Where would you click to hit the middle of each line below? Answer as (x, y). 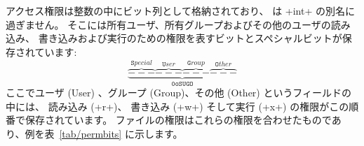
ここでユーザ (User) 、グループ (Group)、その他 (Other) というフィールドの (178, 93)
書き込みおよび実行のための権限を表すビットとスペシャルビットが (190, 38)
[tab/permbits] (90, 134)
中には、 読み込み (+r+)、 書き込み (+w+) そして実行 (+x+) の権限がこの (177, 106)
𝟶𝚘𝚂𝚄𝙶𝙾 (182, 83)
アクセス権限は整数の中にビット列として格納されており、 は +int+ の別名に (180, 10)
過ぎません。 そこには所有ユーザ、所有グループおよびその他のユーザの (168, 24)
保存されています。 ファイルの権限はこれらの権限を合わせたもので (178, 120)
